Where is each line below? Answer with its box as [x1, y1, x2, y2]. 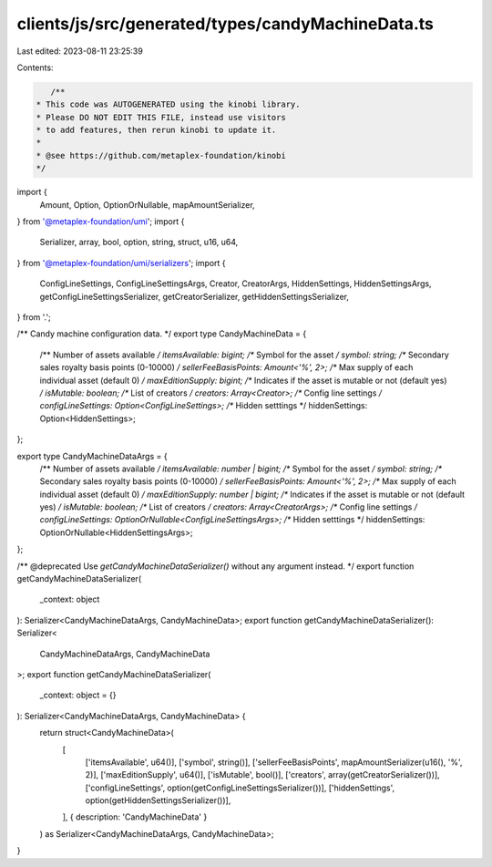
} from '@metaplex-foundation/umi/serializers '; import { [16, 257, 227, 268]
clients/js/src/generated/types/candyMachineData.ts [16, 14, 435, 34]
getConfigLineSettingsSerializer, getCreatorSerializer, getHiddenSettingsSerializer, [39, 291, 350, 302]
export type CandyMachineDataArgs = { [16, 450, 168, 461]
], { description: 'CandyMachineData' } [62, 811, 208, 822]
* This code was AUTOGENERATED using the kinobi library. [36, 99, 301, 109]
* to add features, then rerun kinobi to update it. [36, 125, 277, 136]
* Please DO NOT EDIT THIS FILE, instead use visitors [36, 112, 286, 122]
